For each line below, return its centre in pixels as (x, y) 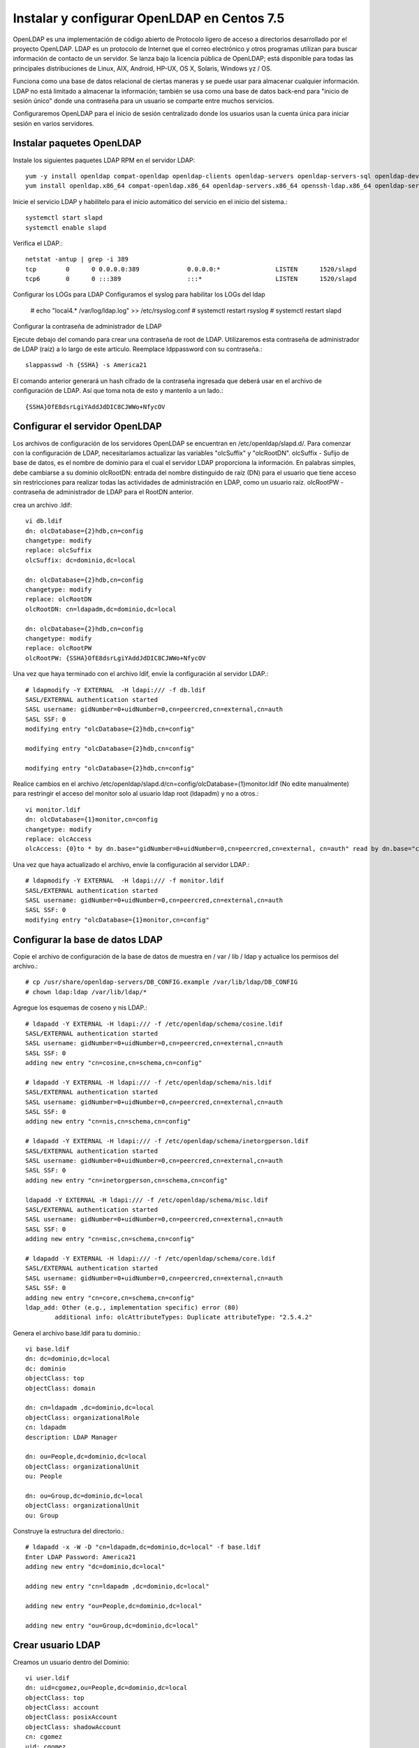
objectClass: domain (60, 1388)
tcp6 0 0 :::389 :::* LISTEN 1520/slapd (191, 279)
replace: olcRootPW (59, 648)
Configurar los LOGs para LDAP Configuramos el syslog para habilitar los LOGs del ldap (139, 294)
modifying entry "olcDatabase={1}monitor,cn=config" (117, 920)
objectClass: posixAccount (72, 1717)
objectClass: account (62, 1707)
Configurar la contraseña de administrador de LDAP (87, 327)
